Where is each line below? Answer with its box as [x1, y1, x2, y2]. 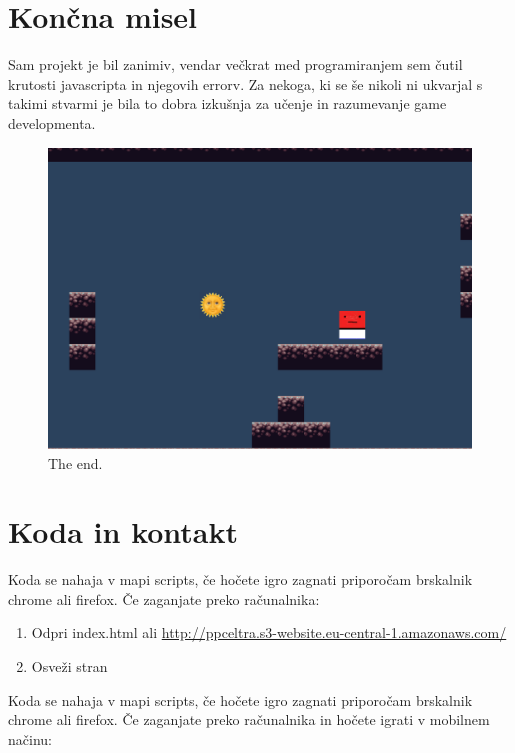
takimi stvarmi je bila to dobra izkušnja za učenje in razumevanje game [8, 93, 447, 114]
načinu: [8, 728, 52, 749]
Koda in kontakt [8, 511, 239, 552]
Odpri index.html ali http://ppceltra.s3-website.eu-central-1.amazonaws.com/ [31, 622, 507, 643]
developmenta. [8, 112, 96, 133]
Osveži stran [31, 656, 108, 677]
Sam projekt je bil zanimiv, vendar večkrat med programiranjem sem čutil [8, 54, 463, 75]
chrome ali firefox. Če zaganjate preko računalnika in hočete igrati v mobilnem [8, 709, 490, 730]
